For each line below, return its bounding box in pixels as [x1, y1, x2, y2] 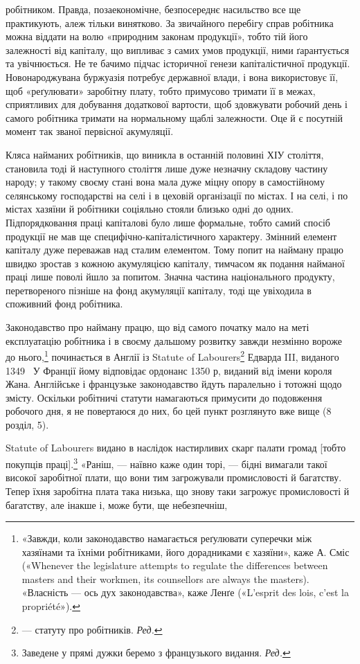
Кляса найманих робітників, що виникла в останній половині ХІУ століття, [6, 147, 324, 161]
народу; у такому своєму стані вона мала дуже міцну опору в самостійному [6, 174, 325, 189]
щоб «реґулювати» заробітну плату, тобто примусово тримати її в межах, [6, 83, 316, 98]
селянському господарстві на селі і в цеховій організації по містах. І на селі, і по [6, 188, 348, 202]
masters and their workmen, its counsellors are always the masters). [21, 571, 309, 586]
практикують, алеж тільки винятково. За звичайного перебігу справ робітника [6, 15, 334, 30]
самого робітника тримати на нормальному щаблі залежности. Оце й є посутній [6, 110, 343, 125]
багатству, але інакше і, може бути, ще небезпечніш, [6, 497, 228, 512]
